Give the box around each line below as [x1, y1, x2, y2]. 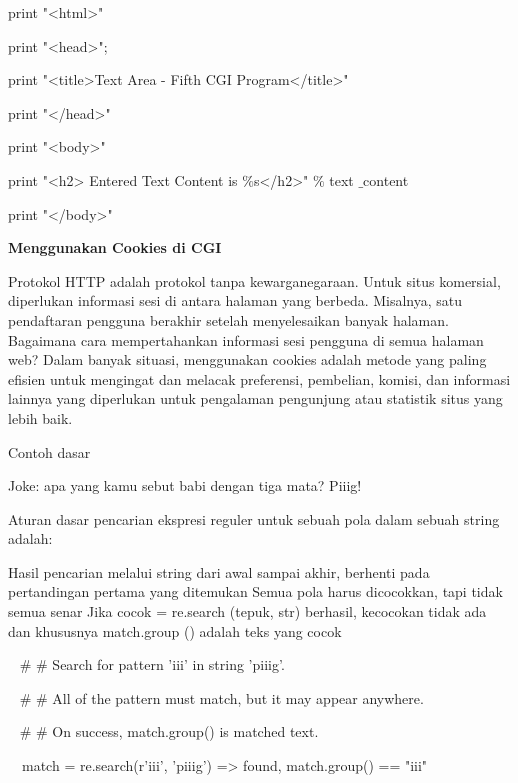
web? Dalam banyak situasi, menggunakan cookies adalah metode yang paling [8, 349, 487, 370]
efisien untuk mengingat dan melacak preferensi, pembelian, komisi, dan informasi [8, 368, 511, 389]
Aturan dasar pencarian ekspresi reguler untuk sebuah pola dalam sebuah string [8, 508, 500, 529]
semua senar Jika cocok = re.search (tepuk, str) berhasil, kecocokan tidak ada [8, 601, 487, 622]
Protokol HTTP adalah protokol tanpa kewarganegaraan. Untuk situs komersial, [8, 270, 501, 291]
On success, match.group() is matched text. [52, 721, 319, 742]
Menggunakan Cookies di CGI [8, 237, 222, 258]
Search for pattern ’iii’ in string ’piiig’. [52, 654, 285, 675]
